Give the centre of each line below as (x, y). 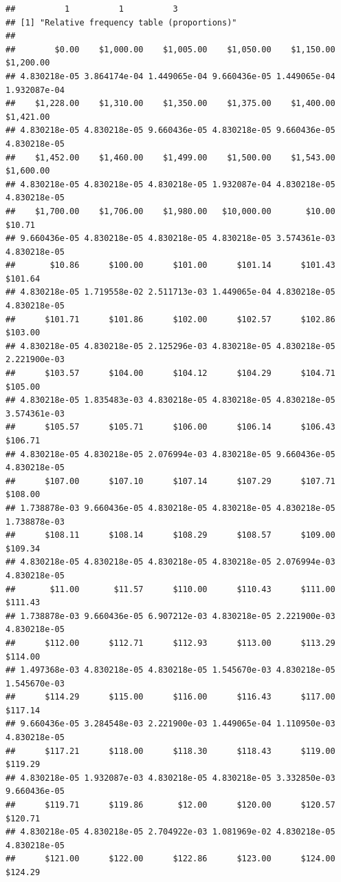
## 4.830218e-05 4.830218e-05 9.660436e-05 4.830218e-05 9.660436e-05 (170, 130)
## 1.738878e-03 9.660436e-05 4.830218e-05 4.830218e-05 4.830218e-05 (170, 508)
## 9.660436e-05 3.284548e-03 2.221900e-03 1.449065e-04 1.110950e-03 (170, 724)
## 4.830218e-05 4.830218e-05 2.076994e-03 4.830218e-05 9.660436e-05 (170, 454)
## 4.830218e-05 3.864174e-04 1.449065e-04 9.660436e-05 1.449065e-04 (170, 76)
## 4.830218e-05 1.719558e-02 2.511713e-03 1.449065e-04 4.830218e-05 (170, 292)
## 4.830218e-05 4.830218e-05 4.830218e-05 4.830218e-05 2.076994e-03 (170, 562)
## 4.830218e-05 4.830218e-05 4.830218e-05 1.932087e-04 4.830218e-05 (170, 184)
